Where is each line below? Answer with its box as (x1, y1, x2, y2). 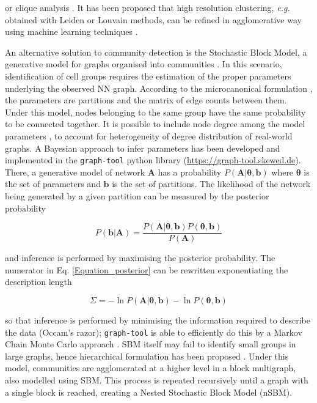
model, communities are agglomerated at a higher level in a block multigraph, (5, 361, 296, 374)
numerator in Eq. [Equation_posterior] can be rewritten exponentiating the (5, 263, 288, 276)
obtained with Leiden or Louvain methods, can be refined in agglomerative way (5, 13, 302, 26)
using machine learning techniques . (5, 25, 138, 38)
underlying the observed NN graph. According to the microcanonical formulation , (5, 81, 313, 94)
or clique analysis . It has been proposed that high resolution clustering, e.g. (5, 1, 290, 13)
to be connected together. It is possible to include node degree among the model (5, 117, 305, 130)
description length (5, 275, 72, 288)
